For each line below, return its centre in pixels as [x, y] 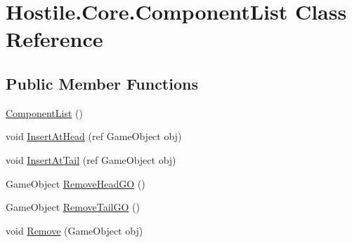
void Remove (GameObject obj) [74, 230]
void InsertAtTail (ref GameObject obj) [91, 159]
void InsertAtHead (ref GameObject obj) [94, 136]
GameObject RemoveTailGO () [73, 207]
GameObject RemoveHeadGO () [76, 183]
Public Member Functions [102, 83]
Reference [54, 39]
